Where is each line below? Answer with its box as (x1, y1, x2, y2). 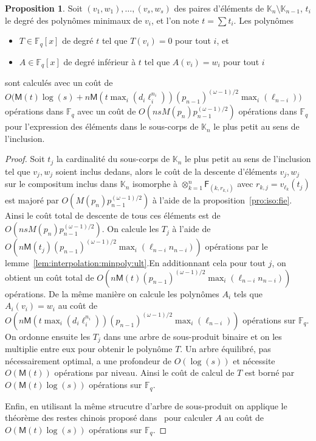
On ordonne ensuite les (5, 330, 91, 342)
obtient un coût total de (5, 270, 94, 283)
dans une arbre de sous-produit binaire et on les (103, 330, 282, 342)
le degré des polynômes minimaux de (5, 13, 142, 26)
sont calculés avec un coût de (5, 76, 113, 89)
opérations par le (205, 240, 268, 253)
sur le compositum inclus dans (5, 177, 118, 190)
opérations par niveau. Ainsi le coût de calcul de (54, 366, 235, 379)
